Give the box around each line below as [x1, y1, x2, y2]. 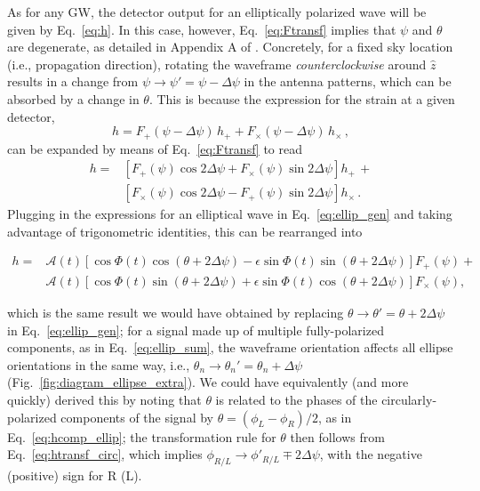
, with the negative [319, 445, 422, 463]
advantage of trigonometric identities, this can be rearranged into [7, 221, 363, 240]
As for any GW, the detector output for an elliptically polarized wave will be [7, 3, 427, 20]
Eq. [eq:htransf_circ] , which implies [7, 445, 203, 463]
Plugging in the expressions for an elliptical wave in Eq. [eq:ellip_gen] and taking [7, 205, 452, 223]
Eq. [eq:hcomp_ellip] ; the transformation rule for [7, 427, 276, 446]
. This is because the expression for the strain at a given [148, 89, 455, 108]
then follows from [290, 427, 385, 446]
